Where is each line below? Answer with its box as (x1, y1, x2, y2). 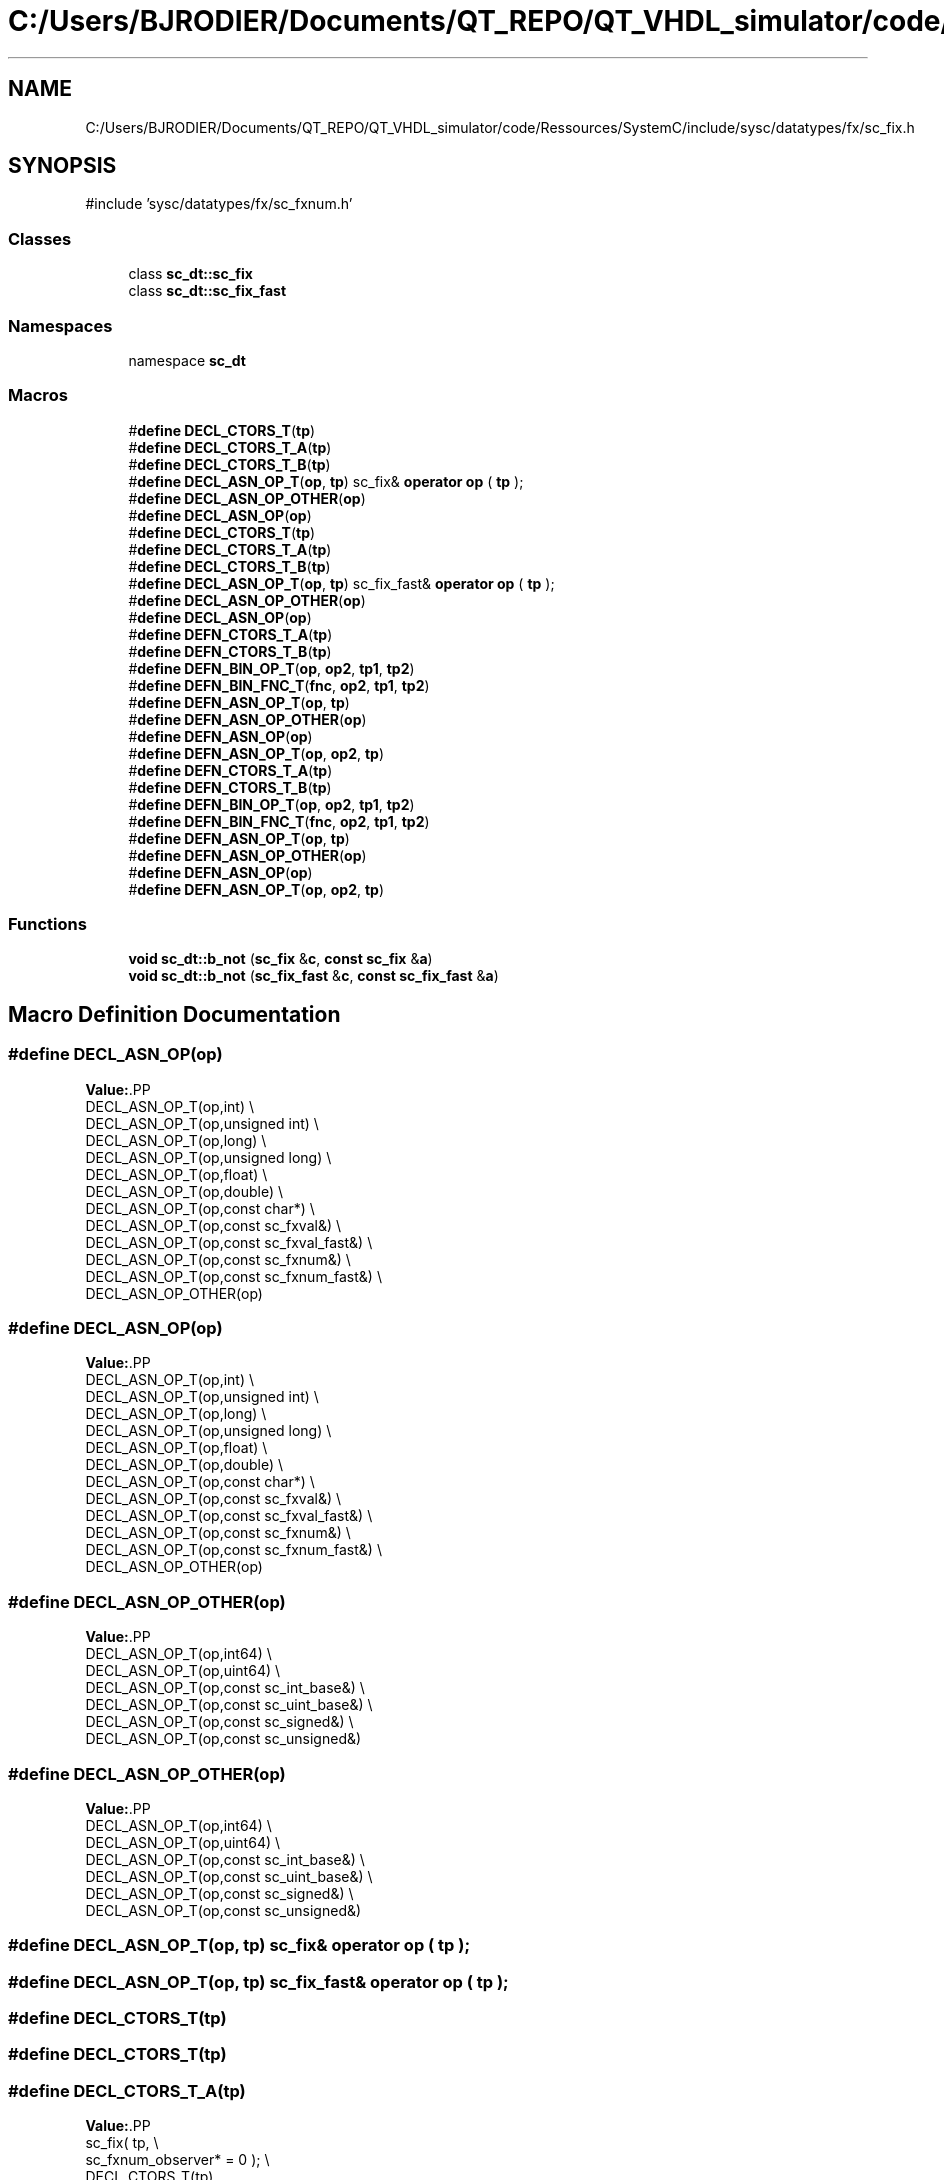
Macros (8, 385, 68, 406)
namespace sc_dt (128, 351, 246, 369)
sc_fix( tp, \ (85, 2134, 159, 2152)
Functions (8, 914, 87, 935)
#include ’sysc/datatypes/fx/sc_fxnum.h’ (85, 195, 353, 213)
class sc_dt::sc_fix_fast (128, 282, 287, 300)
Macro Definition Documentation (8, 1001, 341, 1027)
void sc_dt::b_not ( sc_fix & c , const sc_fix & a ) (128, 950, 433, 968)
